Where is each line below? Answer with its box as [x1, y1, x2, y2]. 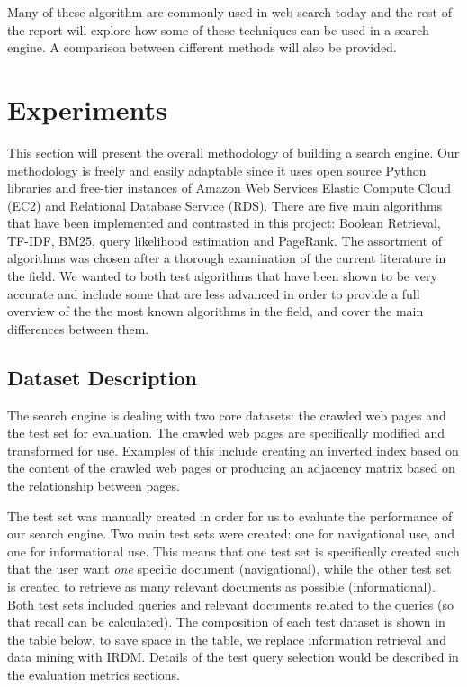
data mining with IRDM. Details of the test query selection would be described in [7, 647, 459, 666]
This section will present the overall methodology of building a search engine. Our [7, 142, 460, 161]
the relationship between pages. [7, 476, 180, 495]
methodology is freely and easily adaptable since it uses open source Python [7, 160, 427, 179]
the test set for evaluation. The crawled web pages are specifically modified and [7, 423, 445, 442]
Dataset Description [7, 363, 197, 391]
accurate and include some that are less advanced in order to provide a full [7, 284, 420, 303]
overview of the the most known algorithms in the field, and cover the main [7, 302, 424, 321]
